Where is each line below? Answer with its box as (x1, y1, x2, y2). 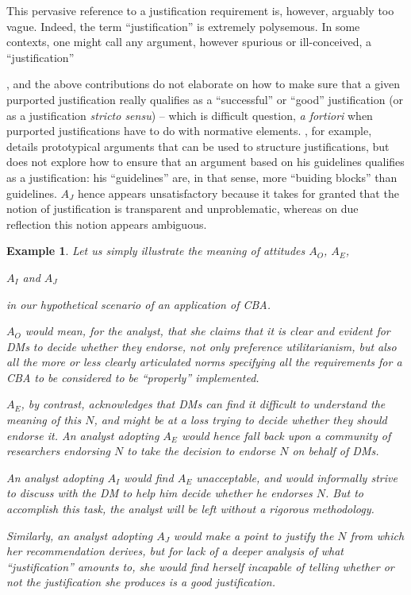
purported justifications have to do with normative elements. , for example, (6, 122, 372, 139)
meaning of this (6, 411, 82, 428)
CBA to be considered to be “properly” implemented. (6, 369, 259, 385)
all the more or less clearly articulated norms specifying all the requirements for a (6, 354, 402, 370)
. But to (325, 485, 364, 501)
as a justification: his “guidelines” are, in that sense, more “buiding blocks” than (6, 168, 398, 185)
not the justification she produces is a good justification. (6, 574, 276, 590)
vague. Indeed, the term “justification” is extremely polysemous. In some (6, 17, 360, 34)
